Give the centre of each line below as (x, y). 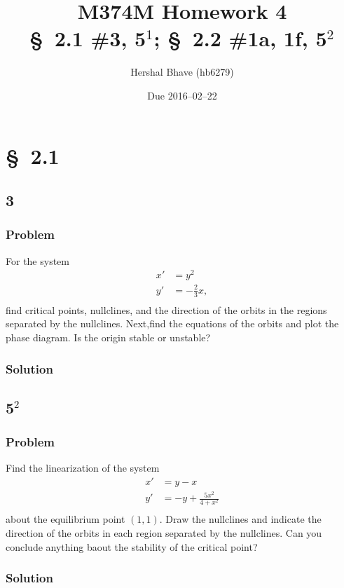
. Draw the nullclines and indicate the (240, 519)
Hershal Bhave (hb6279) (182, 72)
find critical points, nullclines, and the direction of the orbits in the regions (166, 309)
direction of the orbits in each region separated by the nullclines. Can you (164, 532)
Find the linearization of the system (83, 468)
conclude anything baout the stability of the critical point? (132, 546)
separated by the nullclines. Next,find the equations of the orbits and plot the (172, 323)
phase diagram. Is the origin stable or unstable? (108, 337)
